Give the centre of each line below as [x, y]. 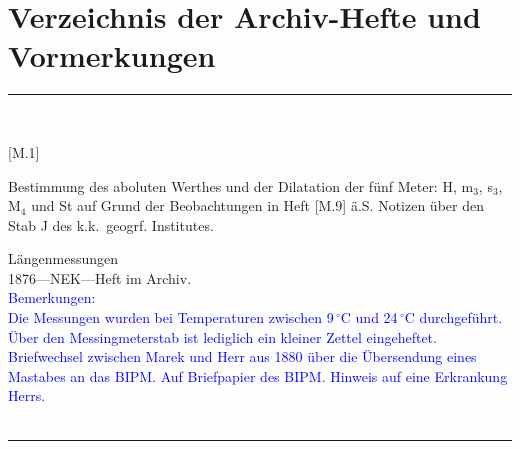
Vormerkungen [112, 55]
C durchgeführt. [453, 317]
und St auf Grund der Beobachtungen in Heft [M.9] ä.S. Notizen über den [257, 205]
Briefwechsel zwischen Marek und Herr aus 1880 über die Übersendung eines [242, 356]
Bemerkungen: [52, 297]
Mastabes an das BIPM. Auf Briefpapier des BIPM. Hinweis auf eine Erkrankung [258, 375]
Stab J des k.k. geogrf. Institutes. [111, 224]
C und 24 [369, 317]
